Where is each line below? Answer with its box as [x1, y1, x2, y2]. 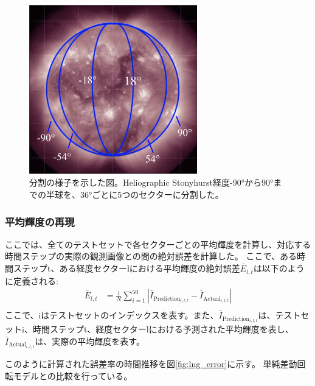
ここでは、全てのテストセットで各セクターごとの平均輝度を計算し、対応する [5, 237, 311, 250]
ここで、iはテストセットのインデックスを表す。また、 [5, 309, 219, 321]
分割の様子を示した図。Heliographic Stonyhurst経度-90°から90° [29, 176, 274, 189]
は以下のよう [253, 262, 305, 275]
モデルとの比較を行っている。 [13, 369, 133, 382]
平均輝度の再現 [5, 214, 75, 229]
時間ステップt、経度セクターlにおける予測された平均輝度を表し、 [32, 323, 294, 335]
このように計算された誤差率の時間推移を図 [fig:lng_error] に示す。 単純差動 [5, 357, 297, 370]
